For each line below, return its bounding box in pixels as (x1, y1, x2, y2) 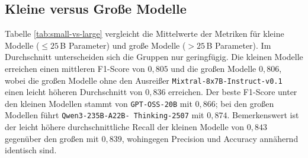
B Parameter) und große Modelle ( (60, 39, 186, 51)
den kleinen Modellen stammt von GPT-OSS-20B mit (5, 97, 192, 109)
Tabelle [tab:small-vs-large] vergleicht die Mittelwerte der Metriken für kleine (5, 27, 284, 40)
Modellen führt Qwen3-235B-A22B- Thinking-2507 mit (5, 109, 204, 121)
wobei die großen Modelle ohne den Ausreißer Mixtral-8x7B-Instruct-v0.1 (5, 74, 283, 86)
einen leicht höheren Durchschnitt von (5, 86, 143, 98)
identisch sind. (5, 144, 57, 156)
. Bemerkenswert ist (227, 109, 299, 121)
